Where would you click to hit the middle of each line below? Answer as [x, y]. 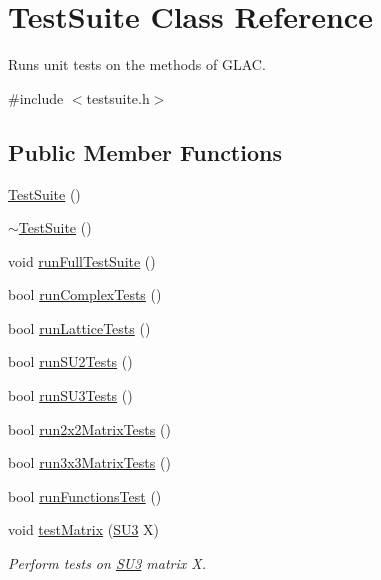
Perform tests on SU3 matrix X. [107, 563]
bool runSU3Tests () [70, 395]
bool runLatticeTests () [79, 327]
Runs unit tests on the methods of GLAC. [137, 64]
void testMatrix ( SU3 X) [84, 529]
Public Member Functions [145, 151]
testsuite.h [118, 97]
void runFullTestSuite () [82, 260]
